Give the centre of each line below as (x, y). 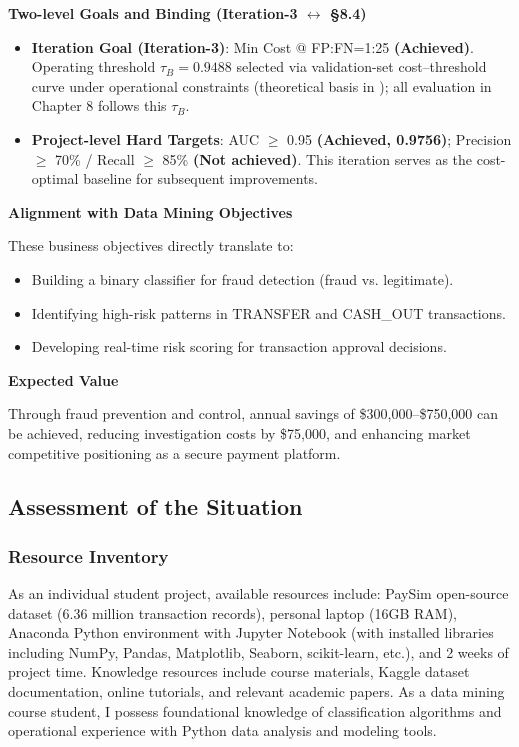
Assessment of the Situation (155, 506)
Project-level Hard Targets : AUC (145, 138)
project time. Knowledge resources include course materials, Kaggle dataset (239, 671)
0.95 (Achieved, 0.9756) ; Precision (399, 138)
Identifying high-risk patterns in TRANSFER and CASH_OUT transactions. (268, 312)
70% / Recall (95, 158)
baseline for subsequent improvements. (201, 178)
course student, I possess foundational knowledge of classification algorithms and (255, 710)
